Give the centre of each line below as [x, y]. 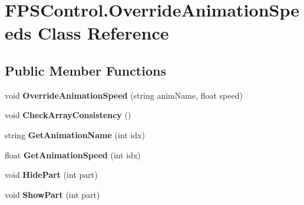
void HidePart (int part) [51, 175]
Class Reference [103, 33]
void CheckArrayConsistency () [68, 115]
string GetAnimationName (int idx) [75, 134]
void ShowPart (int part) [52, 194]
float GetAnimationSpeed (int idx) [73, 154]
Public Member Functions [85, 70]
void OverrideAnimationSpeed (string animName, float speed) [124, 95]
